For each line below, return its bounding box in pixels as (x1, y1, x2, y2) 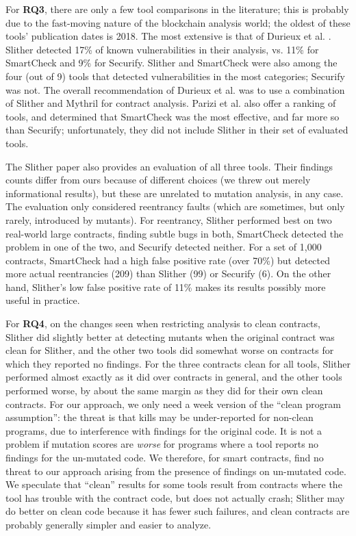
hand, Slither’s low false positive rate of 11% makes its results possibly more (5, 279, 326, 294)
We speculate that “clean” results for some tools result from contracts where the (5, 477, 342, 492)
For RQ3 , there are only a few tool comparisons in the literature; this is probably (5, 2, 349, 16)
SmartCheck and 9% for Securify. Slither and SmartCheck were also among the (5, 55, 338, 70)
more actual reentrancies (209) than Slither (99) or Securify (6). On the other (5, 266, 331, 281)
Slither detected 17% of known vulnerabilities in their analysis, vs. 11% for (5, 42, 319, 56)
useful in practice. (5, 293, 80, 307)
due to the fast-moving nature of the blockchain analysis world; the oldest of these (5, 15, 351, 29)
